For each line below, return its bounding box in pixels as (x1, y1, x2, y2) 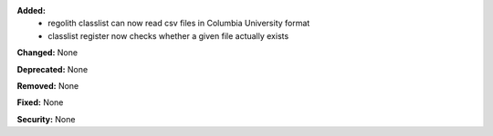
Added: (16, 5, 46, 15)
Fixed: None (16, 97, 64, 108)
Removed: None (16, 80, 79, 91)
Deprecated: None (16, 63, 89, 74)
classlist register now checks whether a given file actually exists (47, 30, 289, 41)
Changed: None (16, 47, 78, 58)
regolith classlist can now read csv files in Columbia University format (47, 18, 310, 29)
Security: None (16, 113, 76, 124)
